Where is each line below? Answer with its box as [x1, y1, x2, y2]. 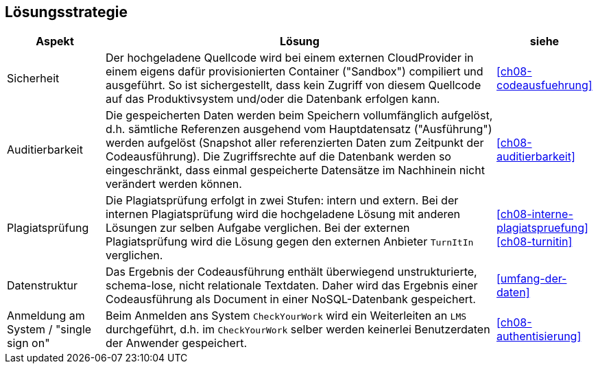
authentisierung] [496, 329, 582, 344]
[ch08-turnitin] [496, 235, 573, 249]
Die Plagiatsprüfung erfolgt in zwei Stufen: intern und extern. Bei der [105, 193, 459, 208]
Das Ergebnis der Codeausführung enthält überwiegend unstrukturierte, [105, 265, 477, 279]
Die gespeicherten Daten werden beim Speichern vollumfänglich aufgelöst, [105, 108, 493, 123]
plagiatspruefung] [496, 221, 588, 235]
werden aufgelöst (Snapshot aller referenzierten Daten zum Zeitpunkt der [105, 136, 484, 150]
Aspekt [36, 34, 74, 49]
